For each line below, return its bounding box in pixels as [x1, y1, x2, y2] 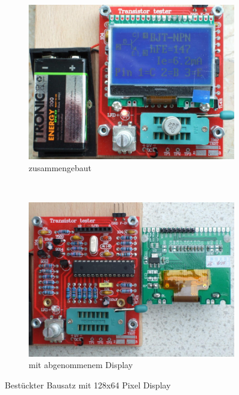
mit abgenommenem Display [29, 358, 133, 371]
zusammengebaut [29, 161, 92, 174]
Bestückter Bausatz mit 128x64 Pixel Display [5, 378, 171, 391]
